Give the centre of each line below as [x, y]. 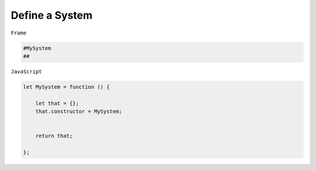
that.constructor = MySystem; [79, 112]
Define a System [52, 15]
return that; [54, 136]
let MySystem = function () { [66, 87]
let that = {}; [57, 103]
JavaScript [26, 71]
